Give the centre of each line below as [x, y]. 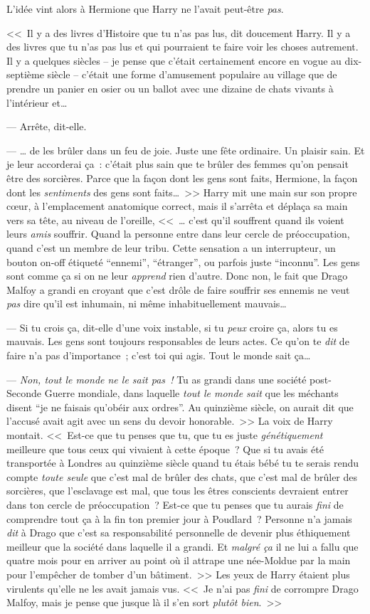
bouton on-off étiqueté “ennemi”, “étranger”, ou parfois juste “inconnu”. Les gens [183, 261]
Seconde [24, 393]
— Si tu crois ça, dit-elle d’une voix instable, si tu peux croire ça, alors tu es [172, 327]
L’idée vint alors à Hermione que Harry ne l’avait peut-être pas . [145, 9]
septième [25, 74]
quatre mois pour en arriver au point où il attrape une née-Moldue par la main [179, 560]
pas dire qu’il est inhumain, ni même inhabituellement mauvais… [147, 303]
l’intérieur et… [37, 102]
